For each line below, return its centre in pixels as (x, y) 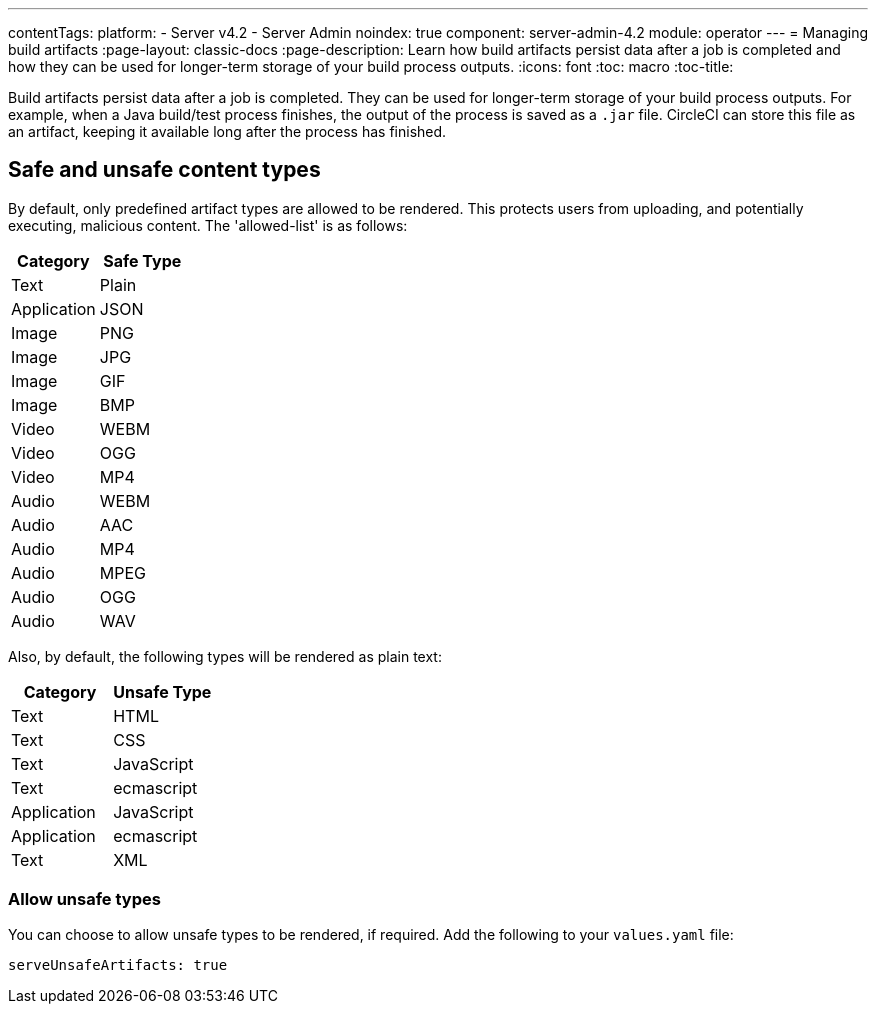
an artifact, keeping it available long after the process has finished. (227, 131)
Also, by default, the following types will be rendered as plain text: (225, 656)
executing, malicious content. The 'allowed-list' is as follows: (208, 225)
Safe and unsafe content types (164, 170)
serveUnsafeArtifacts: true (118, 964)
